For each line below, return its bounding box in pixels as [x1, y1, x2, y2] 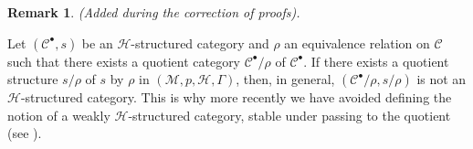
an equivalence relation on [284, 33, 430, 52]
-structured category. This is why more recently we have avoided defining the [20, 88, 452, 107]
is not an [416, 69, 467, 89]
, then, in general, [236, 69, 335, 89]
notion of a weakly [7, 105, 110, 124]
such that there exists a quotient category [7, 51, 241, 70]
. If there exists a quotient [303, 51, 449, 70]
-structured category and [131, 33, 269, 52]
